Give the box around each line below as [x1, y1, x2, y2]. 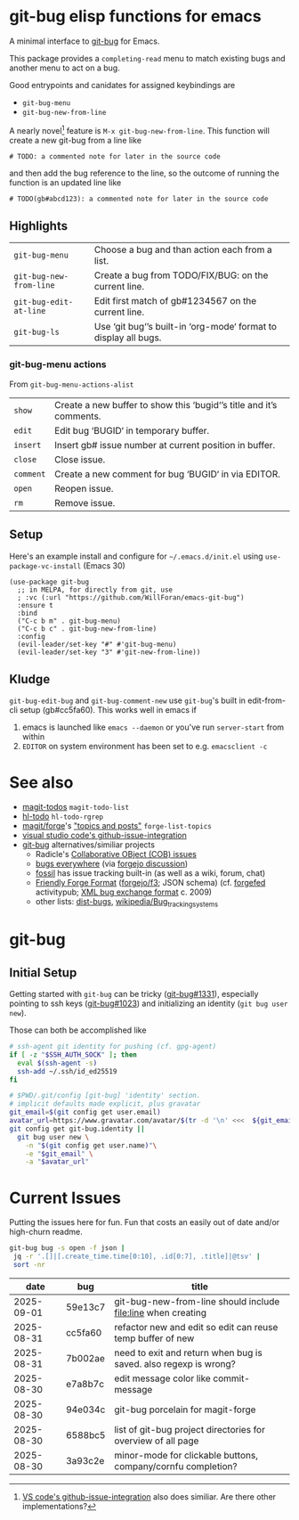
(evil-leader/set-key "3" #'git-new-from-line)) [17, 648, 201, 657]
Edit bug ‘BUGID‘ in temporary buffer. [54, 424, 210, 437]
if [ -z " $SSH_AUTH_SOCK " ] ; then [9, 1050, 138, 1059]
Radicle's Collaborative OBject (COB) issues [35, 849, 198, 860]
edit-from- [247, 695, 287, 706]
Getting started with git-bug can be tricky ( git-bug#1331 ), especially [9, 989, 259, 1000]
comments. [54, 410, 101, 422]
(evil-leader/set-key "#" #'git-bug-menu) [17, 640, 177, 649]
